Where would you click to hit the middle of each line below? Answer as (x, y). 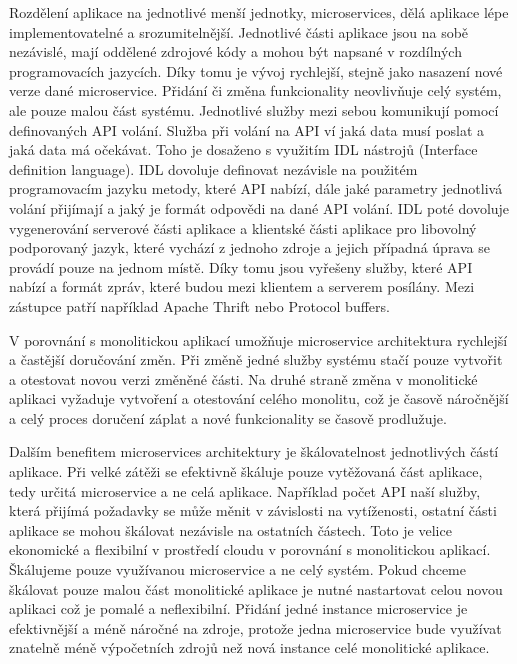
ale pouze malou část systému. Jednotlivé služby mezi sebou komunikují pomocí (254, 109)
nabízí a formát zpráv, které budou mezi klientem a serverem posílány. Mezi (242, 286)
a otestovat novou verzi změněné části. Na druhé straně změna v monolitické (243, 378)
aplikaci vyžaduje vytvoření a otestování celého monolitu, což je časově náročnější (259, 398)
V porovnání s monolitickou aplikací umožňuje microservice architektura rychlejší (258, 339)
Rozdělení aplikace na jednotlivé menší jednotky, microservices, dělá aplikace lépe (259, 12)
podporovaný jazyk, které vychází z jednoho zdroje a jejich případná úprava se (249, 247)
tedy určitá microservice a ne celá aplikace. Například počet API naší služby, (245, 490)
